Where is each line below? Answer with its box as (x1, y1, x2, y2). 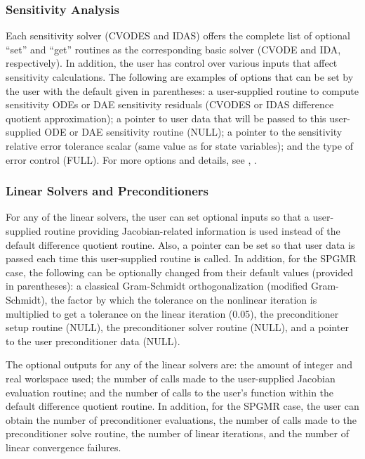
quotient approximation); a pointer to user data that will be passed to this (6, 110, 326, 125)
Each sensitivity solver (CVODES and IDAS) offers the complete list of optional (6, 28, 350, 43)
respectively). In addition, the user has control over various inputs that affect (6, 56, 338, 70)
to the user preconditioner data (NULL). (6, 333, 180, 348)
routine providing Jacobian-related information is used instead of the (44, 223, 340, 238)
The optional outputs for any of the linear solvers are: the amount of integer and (6, 357, 352, 372)
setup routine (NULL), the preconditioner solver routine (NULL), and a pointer (6, 320, 349, 335)
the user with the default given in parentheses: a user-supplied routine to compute (6, 83, 359, 98)
